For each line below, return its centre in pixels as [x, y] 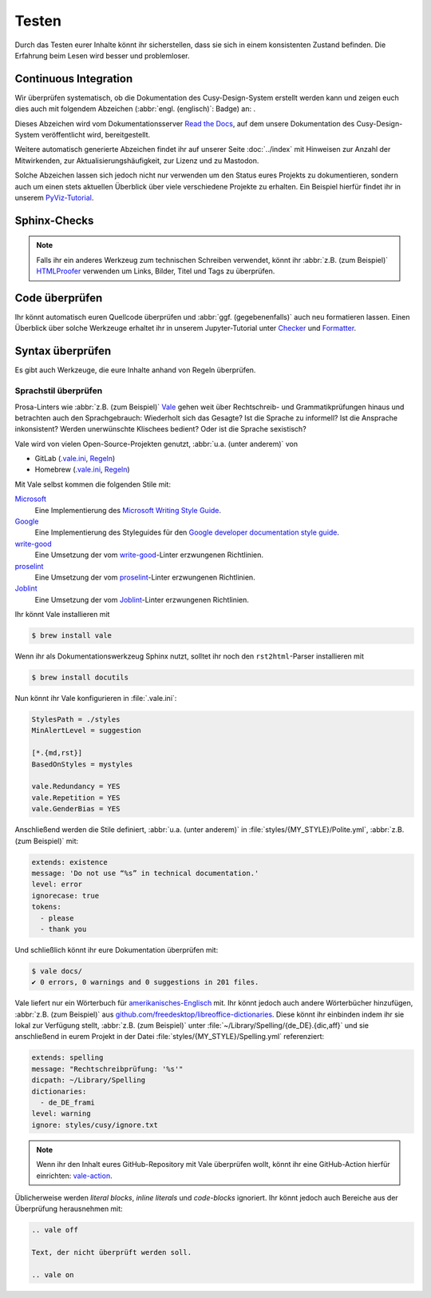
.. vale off [55, 1230]
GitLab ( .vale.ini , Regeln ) [75, 459]
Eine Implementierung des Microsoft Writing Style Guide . [128, 510]
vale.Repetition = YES [76, 798]
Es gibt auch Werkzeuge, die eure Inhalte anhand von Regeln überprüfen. [135, 370]
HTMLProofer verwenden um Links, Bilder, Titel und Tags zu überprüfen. [156, 271]
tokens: [46, 907]
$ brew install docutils [80, 678]
